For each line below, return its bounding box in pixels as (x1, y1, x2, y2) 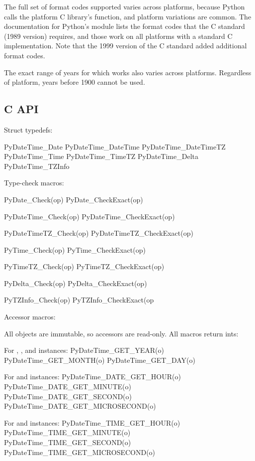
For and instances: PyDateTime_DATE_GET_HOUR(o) (4, 371, 181, 382)
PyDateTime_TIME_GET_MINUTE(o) (4, 427, 131, 438)
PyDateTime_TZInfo (4, 160, 70, 171)
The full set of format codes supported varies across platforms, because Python (4, 1, 245, 11)
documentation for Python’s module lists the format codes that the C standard (4, 21, 245, 31)
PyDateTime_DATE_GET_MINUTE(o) (4, 381, 132, 392)
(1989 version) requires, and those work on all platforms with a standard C (4, 30, 233, 41)
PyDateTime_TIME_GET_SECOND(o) (4, 437, 131, 448)
